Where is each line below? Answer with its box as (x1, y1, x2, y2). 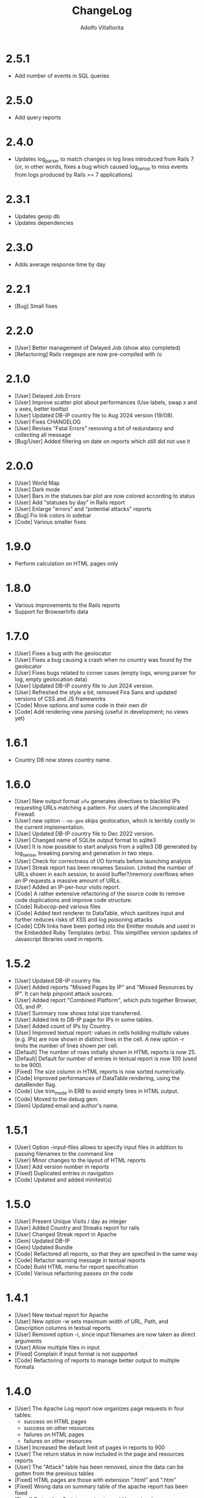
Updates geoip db (14, 213, 60, 220)
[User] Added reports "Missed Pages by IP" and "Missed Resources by (14, 983, 194, 991)
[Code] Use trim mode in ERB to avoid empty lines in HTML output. (14, 1087, 179, 1096)
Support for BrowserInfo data (14, 608, 89, 615)
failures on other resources (23, 1437, 92, 1444)
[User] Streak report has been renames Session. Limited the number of (14, 864, 194, 872)
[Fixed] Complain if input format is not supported (14, 1350, 138, 1357)
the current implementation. (14, 823, 85, 831)
